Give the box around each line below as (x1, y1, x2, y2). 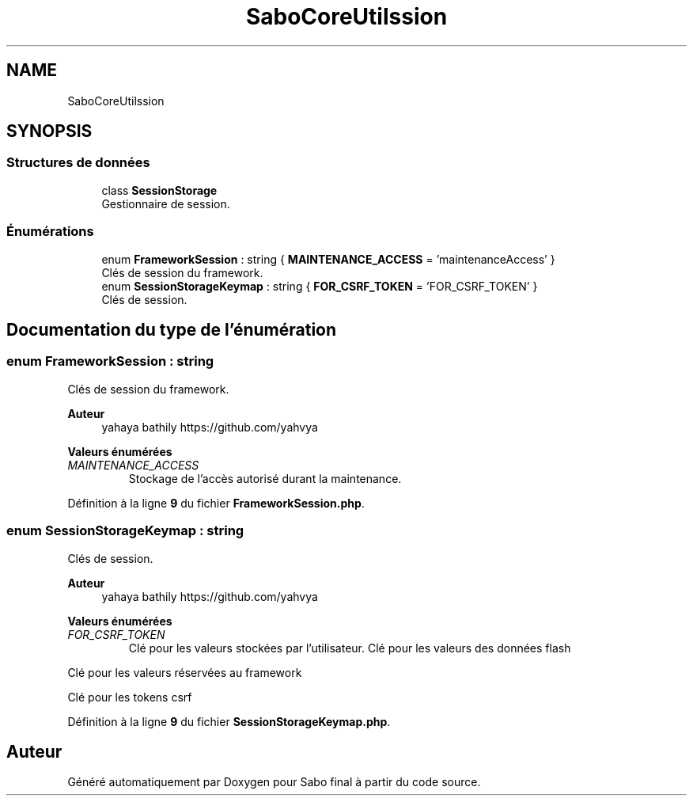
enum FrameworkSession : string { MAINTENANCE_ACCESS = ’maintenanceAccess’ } (101, 252, 555, 266)
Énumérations (6, 223, 94, 240)
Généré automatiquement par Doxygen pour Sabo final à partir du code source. (67, 775, 481, 789)
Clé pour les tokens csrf (67, 690, 192, 704)
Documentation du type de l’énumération (6, 319, 337, 340)
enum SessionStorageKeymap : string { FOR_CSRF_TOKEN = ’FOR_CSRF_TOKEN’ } (101, 279, 538, 293)
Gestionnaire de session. (101, 196, 230, 211)
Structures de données (6, 154, 150, 171)
